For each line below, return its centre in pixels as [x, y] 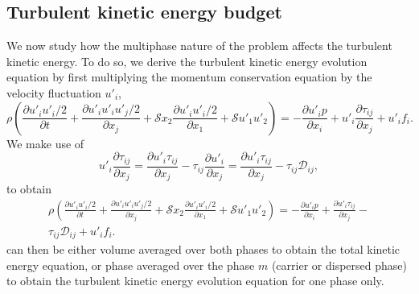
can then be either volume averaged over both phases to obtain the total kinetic [203, 249]
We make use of [45, 143]
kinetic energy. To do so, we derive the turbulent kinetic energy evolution [187, 61]
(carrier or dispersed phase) [339, 265]
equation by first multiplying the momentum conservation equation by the [189, 77]
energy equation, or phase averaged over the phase [131, 265]
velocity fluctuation [54, 92]
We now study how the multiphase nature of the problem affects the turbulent [199, 46]
